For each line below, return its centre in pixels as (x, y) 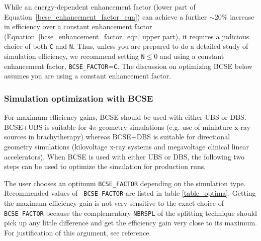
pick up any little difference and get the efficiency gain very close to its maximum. (131, 223)
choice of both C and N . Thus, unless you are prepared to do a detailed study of (126, 46)
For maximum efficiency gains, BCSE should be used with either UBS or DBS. (125, 117)
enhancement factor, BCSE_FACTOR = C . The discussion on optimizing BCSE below (128, 66)
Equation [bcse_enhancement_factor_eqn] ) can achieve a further (106, 16)
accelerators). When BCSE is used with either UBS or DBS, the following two (124, 156)
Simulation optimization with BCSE (79, 98)
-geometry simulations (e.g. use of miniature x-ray (173, 127)
